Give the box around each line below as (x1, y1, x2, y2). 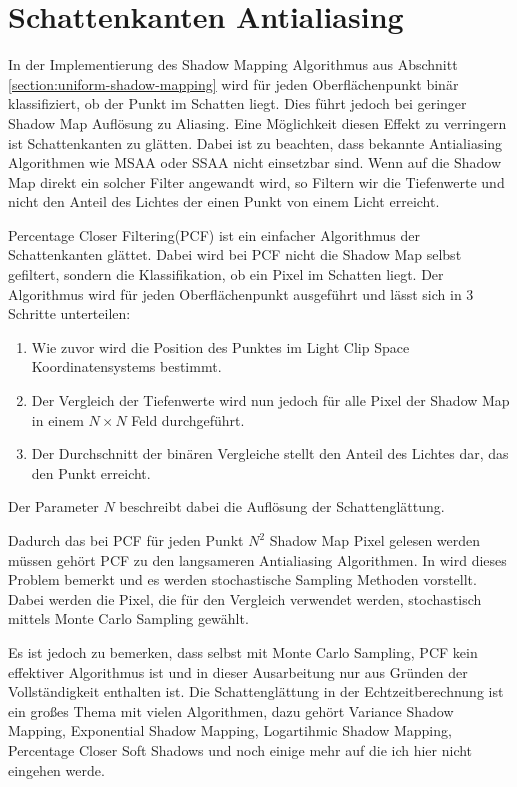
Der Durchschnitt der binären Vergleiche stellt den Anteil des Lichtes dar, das (31, 443, 509, 464)
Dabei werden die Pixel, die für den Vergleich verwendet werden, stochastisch (8, 588, 482, 609)
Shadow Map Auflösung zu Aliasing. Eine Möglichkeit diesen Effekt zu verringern (8, 112, 507, 133)
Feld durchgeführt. (131, 409, 245, 430)
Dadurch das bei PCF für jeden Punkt (8, 530, 244, 550)
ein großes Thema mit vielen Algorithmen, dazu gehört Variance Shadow (8, 700, 454, 721)
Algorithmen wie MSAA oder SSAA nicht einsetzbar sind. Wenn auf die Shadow (8, 152, 502, 173)
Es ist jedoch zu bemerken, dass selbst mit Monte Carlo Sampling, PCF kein (8, 641, 478, 662)
